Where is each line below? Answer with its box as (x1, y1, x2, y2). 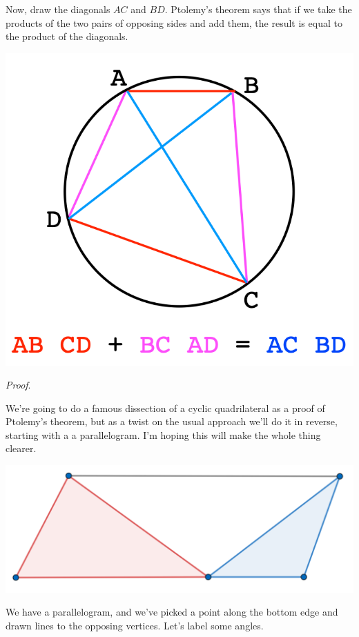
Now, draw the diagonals (6, 2, 110, 16)
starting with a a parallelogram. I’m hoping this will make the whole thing (6, 427, 321, 442)
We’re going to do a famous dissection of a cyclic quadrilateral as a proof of (6, 400, 325, 415)
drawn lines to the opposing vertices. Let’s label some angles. (6, 618, 264, 632)
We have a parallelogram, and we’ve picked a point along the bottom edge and (6, 605, 338, 619)
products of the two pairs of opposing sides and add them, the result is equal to (6, 15, 342, 30)
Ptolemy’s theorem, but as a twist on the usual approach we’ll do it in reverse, (6, 414, 338, 429)
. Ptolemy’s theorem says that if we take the (164, 2, 352, 16)
